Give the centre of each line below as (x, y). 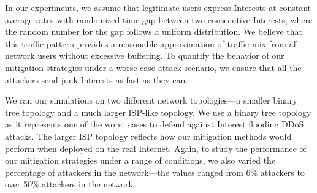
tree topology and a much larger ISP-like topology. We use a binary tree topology (158, 112)
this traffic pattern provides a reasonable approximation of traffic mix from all (152, 43)
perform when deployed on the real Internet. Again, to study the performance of (156, 148)
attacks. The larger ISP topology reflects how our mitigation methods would (148, 136)
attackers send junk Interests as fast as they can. (97, 79)
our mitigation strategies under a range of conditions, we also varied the (140, 160)
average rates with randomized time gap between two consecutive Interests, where (159, 19)
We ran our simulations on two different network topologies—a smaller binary (151, 100)
